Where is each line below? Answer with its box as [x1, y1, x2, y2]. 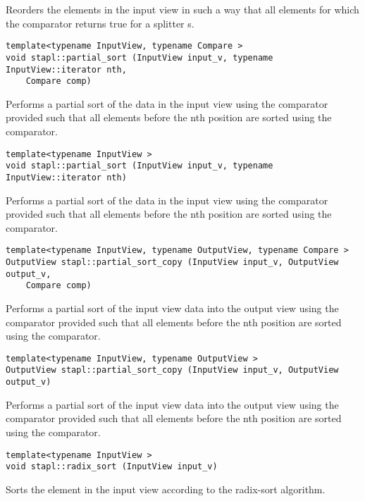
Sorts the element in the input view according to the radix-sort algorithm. [6, 481, 326, 496]
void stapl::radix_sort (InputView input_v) [6, 462, 218, 472]
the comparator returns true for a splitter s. [6, 16, 194, 30]
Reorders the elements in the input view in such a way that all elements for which [6, 2, 359, 16]
